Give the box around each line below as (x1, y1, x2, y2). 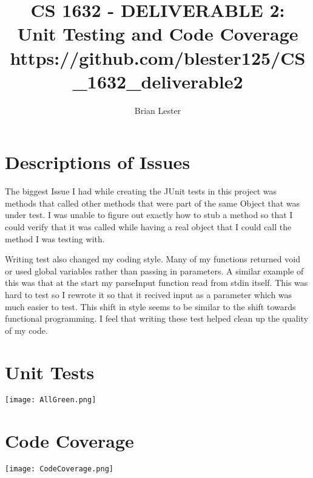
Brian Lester (134, 104, 181, 116)
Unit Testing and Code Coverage (17, 21, 298, 46)
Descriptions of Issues (5, 150, 190, 174)
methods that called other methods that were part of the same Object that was (5, 196, 300, 209)
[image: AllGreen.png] (5, 396, 96, 405)
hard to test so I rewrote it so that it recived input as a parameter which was (5, 288, 292, 300)
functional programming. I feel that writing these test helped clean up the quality (5, 312, 309, 325)
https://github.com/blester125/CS (10, 45, 306, 70)
